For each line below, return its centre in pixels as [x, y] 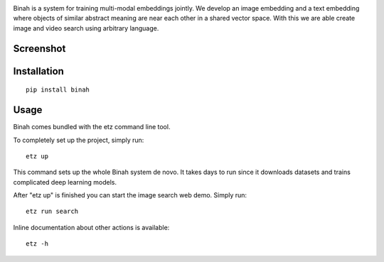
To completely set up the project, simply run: [79, 140]
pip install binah [58, 90]
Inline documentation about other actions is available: [91, 227]
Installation [38, 71]
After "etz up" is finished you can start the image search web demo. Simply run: [130, 195]
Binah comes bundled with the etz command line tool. [92, 127]
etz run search [52, 212]
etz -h [37, 244]
